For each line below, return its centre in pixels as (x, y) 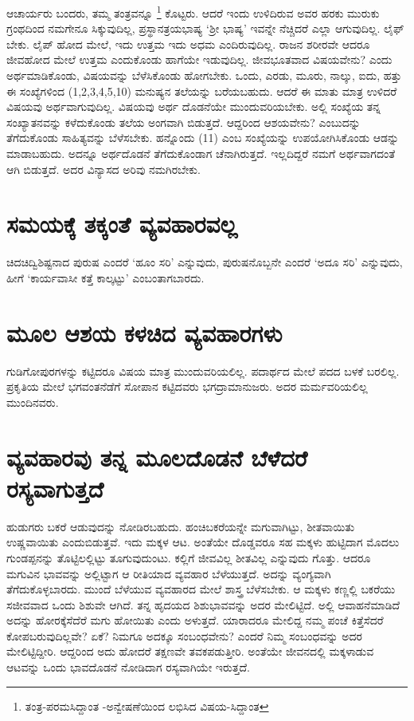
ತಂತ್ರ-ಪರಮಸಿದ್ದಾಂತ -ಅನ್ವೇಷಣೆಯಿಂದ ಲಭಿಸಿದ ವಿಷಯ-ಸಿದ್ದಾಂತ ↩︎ (147, 705)
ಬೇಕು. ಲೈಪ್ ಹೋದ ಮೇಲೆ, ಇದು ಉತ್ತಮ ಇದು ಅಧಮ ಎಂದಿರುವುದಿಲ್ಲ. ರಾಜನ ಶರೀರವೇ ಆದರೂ (188, 43)
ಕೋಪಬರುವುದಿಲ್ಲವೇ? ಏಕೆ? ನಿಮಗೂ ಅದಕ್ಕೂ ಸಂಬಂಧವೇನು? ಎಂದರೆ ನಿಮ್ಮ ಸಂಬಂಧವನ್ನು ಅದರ (184, 635)
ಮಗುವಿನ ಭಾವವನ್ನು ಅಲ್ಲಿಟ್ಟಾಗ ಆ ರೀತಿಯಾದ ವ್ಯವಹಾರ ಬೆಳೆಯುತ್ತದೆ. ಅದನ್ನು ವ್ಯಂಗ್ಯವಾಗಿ (169, 573)
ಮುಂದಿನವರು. (33, 402)
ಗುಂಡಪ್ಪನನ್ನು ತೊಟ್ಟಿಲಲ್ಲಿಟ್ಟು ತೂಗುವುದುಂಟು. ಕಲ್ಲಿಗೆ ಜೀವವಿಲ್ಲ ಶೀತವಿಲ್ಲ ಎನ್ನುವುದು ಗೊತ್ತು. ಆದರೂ (189, 557)
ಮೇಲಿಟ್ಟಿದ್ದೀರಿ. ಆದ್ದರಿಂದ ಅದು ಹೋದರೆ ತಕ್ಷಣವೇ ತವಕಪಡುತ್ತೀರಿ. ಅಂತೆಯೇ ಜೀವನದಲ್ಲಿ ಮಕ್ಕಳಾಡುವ (190, 651)
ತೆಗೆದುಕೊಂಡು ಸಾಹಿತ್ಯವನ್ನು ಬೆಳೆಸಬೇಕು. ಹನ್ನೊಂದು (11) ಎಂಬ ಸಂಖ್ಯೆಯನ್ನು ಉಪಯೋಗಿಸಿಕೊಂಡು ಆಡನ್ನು (203, 138)
